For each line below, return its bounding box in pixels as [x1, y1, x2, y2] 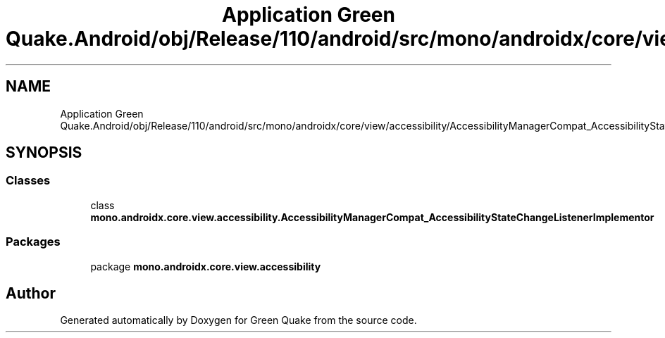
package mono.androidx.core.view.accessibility [90, 260, 321, 273]
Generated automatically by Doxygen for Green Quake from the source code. [60, 314, 417, 327]
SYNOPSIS [6, 144, 82, 162]
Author [6, 284, 56, 302]
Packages [6, 234, 61, 249]
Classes [6, 173, 51, 188]
